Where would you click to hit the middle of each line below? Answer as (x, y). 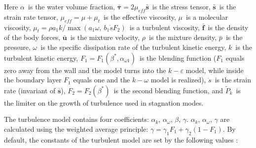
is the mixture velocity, (105, 37)
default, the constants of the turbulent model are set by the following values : (121, 139)
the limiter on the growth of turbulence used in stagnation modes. (104, 102)
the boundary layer (33, 80)
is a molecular (207, 17)
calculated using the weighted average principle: (76, 129)
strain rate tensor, (31, 17)
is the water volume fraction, (72, 6)
